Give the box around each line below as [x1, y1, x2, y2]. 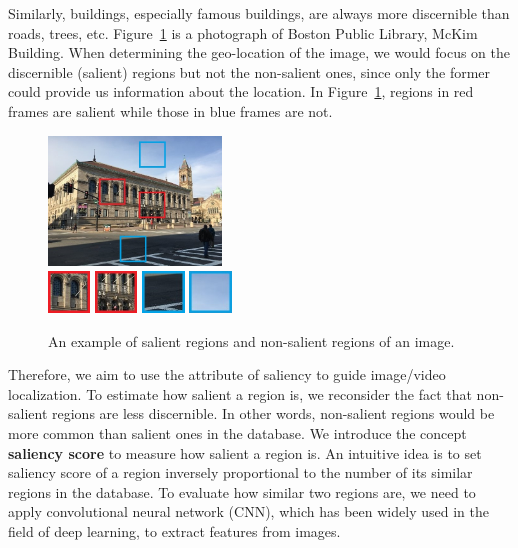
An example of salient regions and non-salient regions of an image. [48, 330, 455, 351]
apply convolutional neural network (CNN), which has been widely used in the [8, 501, 489, 522]
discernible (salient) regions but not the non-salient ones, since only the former [8, 61, 491, 82]
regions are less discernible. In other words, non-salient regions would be [52, 403, 495, 424]
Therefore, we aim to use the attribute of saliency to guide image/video [8, 364, 446, 385]
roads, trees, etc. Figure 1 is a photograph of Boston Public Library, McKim [8, 22, 478, 43]
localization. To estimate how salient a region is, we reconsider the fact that [8, 383, 472, 404]
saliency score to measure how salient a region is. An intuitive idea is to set [8, 442, 482, 463]
